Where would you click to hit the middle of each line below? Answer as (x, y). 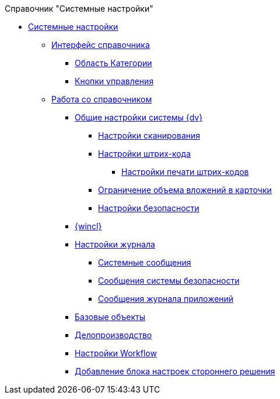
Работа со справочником (102, 99)
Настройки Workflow (116, 353)
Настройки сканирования (149, 135)
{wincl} (88, 226)
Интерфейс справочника (101, 45)
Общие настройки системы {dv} (139, 117)
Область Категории (113, 63)
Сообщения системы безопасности (169, 281)
